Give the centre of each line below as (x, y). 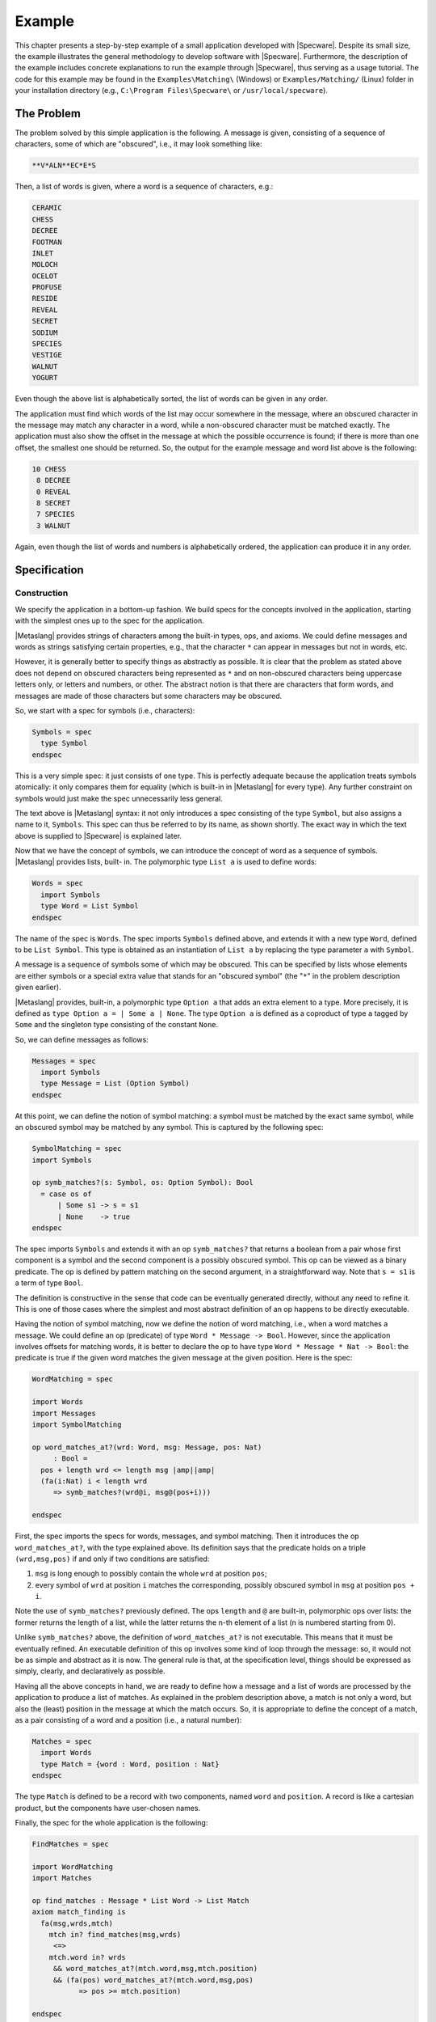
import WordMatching (72, 1867)
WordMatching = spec (72, 1379)
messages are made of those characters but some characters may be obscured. (149, 696)
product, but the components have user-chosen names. (108, 1808)
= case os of (66, 1194)
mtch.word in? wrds (88, 1957)
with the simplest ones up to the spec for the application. (110, 621)
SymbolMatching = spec (77, 1149)
